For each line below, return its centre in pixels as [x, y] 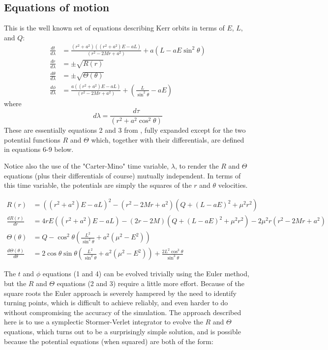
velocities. [233, 185]
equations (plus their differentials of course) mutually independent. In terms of [122, 175]
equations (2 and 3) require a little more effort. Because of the [150, 283]
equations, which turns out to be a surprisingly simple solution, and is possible [122, 331]
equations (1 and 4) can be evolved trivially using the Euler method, [146, 274]
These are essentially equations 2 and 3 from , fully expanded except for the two [125, 130]
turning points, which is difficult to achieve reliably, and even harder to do [116, 303]
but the [15, 283]
